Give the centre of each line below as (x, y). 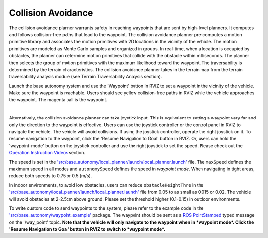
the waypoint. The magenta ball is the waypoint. (58, 100)
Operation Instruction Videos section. (47, 153)
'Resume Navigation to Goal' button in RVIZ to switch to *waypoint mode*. (87, 229)
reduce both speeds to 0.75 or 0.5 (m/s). (51, 176)
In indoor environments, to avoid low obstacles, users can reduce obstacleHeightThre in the (106, 185)
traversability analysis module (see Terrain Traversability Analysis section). (86, 77)
